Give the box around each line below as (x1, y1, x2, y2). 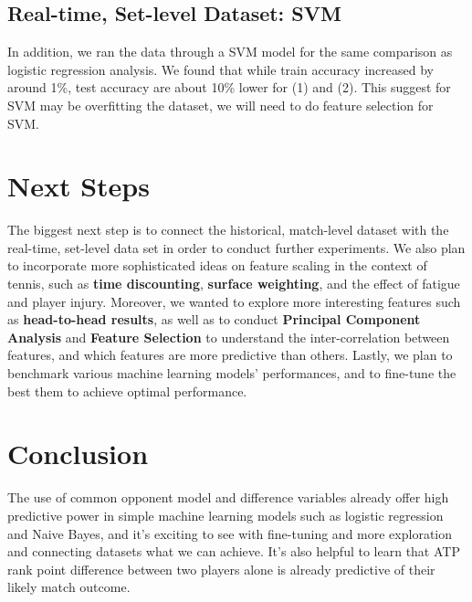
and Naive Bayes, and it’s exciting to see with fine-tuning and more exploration (7, 523, 453, 543)
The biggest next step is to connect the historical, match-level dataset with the (7, 220, 449, 239)
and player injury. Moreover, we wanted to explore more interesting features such (7, 291, 461, 311)
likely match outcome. (7, 577, 131, 597)
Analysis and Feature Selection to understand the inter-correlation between (7, 327, 450, 346)
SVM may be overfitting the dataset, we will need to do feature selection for (7, 95, 434, 114)
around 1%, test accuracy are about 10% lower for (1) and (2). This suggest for (7, 78, 451, 97)
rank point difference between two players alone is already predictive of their (7, 559, 435, 578)
